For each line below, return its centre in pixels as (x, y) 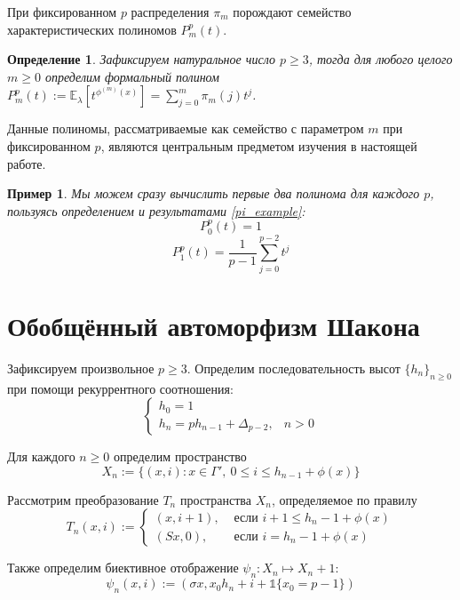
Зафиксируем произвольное (81, 368)
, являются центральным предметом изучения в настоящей (259, 145)
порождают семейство (292, 12)
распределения (170, 12)
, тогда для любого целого (381, 59)
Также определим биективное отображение (123, 568)
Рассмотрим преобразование (83, 499)
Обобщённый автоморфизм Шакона (214, 325)
